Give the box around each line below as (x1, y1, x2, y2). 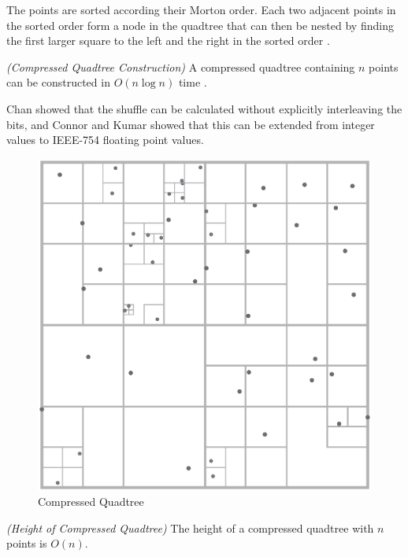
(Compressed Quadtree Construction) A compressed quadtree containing (6, 58, 355, 75)
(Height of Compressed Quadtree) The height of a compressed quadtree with (6, 519, 374, 536)
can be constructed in (6, 74, 110, 90)
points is (6, 535, 47, 551)
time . (178, 74, 207, 90)
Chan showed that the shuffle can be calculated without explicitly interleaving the (6, 100, 402, 116)
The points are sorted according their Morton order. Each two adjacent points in (6, 2, 396, 17)
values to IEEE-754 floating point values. (6, 131, 204, 148)
